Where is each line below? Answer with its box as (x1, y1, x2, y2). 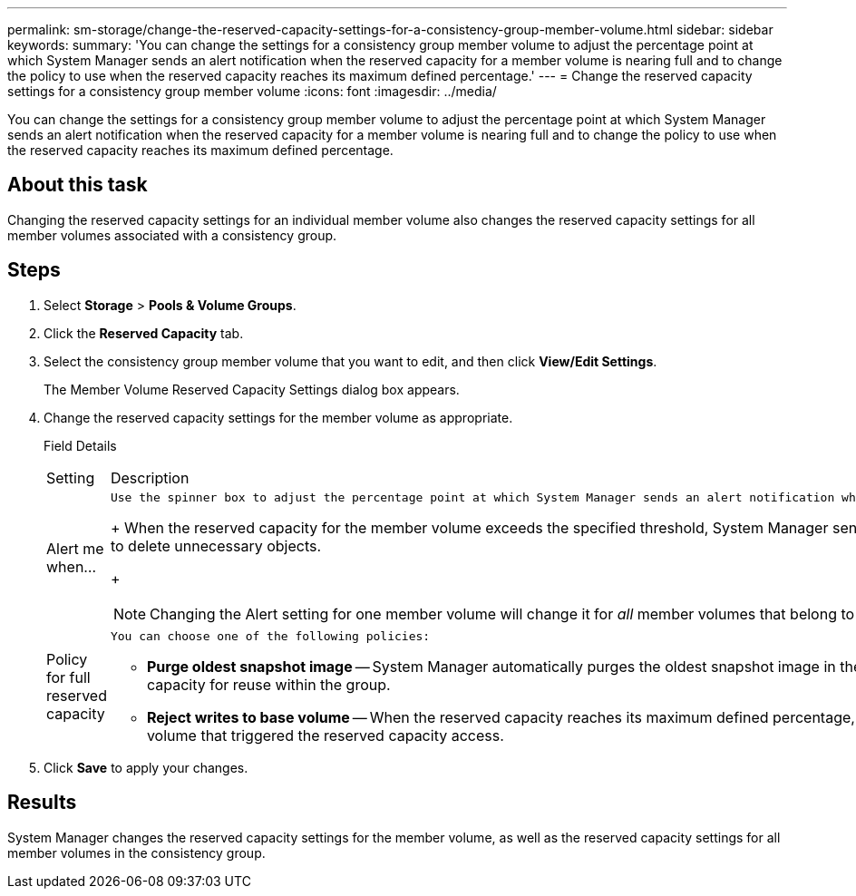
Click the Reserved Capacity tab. (44, 325, 244, 341)
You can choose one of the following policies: (110, 628, 431, 643)
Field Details (44, 437, 117, 453)
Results (7, 791, 77, 814)
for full (46, 668, 91, 687)
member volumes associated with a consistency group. (7, 227, 337, 243)
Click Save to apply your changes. (44, 759, 248, 775)
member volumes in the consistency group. (7, 844, 266, 861)
